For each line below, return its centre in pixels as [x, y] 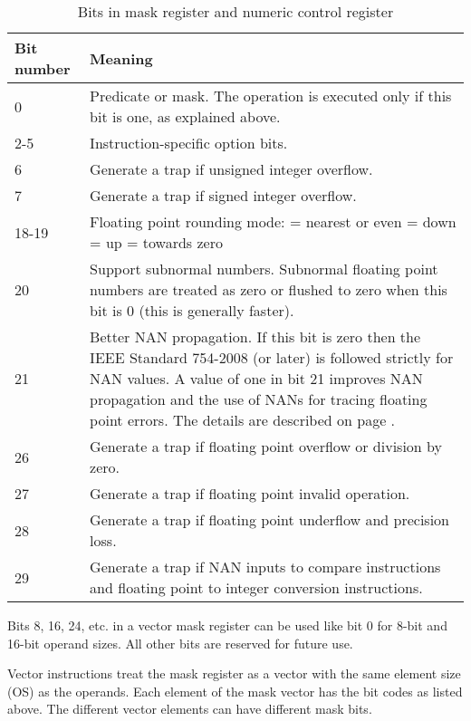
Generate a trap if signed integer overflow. [223, 195]
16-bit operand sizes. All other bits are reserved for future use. [180, 643]
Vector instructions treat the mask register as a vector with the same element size [234, 673]
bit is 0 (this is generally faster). [192, 310]
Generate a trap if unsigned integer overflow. [231, 169]
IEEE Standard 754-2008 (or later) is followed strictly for [272, 357]
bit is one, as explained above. [185, 116]
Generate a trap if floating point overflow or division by [266, 446]
